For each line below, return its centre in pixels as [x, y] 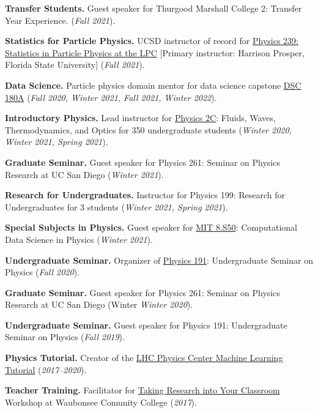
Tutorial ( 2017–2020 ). [46, 369]
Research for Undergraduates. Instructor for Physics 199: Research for [145, 195]
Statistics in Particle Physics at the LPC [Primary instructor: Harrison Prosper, [155, 52]
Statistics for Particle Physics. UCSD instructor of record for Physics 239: [152, 41]
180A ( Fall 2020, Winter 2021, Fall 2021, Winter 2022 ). [111, 97]
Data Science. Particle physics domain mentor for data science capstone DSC [153, 85]
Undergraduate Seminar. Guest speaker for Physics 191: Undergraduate [146, 325]
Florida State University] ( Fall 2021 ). [75, 65]
